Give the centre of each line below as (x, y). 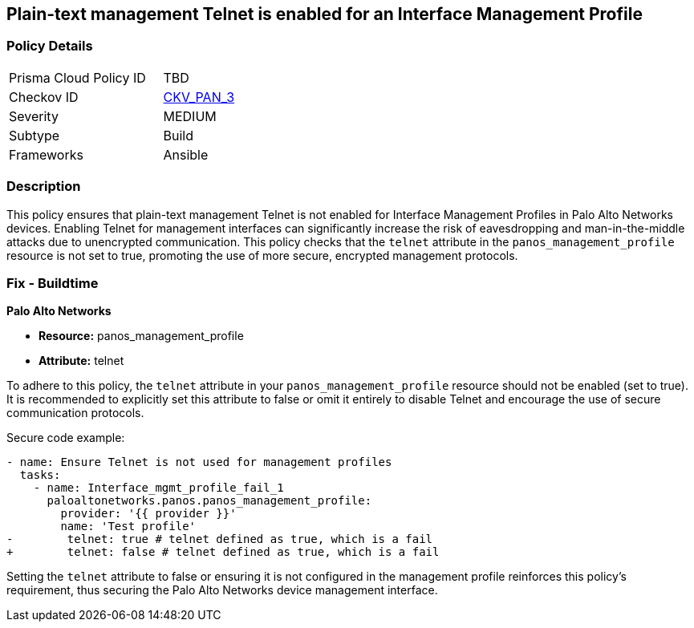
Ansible (186, 154)
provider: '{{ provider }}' (148, 514)
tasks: (40, 475)
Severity (34, 116)
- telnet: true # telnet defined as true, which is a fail (220, 539)
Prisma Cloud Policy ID (77, 77)
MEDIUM (190, 116)
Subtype (34, 135)
